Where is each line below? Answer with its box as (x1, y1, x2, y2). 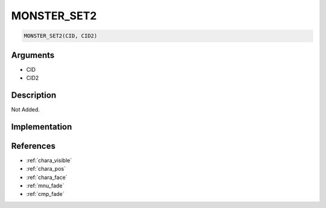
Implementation (11, 121, 72, 132)
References (11, 140, 56, 151)
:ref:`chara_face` (26, 174, 68, 181)
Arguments (11, 50, 55, 60)
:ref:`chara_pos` (26, 165, 66, 172)
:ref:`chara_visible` (26, 157, 72, 164)
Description (11, 90, 57, 100)
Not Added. (11, 106, 40, 113)
